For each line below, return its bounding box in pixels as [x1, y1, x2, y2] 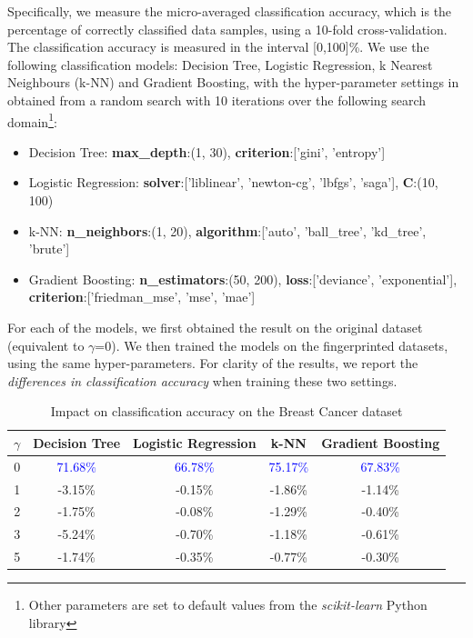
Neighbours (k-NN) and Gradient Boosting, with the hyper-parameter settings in [7, 73, 459, 92]
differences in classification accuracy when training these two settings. [7, 371, 398, 390]
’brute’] [28, 239, 70, 258]
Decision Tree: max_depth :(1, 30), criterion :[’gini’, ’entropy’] [28, 142, 386, 161]
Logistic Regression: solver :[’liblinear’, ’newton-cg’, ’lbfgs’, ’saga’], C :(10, [28, 173, 438, 192]
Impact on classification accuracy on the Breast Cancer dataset [50, 402, 403, 421]
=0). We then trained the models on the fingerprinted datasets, [95, 335, 448, 354]
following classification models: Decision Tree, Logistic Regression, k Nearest [7, 55, 433, 74]
